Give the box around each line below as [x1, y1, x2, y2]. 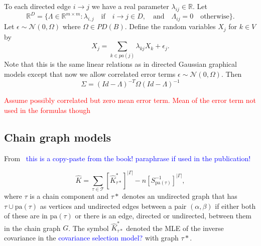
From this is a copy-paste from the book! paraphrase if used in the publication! [4, 153, 251, 163]
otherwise [200, 13, 229, 21]
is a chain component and [30, 190, 109, 201]
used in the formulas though [4, 104, 91, 115]
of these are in [4, 210, 48, 221]
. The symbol [68, 222, 109, 233]
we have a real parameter [91, 1, 169, 11]
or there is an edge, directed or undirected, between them [75, 210, 251, 221]
